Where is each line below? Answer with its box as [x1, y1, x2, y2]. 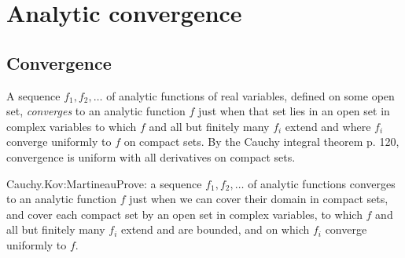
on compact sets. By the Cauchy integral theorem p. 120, [123, 133, 399, 150]
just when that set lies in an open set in [198, 103, 390, 119]
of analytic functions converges [248, 175, 396, 191]
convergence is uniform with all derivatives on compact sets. [6, 148, 296, 165]
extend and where [285, 118, 371, 134]
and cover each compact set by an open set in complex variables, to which [6, 205, 363, 222]
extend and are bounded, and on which [121, 221, 310, 238]
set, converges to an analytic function [6, 103, 186, 119]
